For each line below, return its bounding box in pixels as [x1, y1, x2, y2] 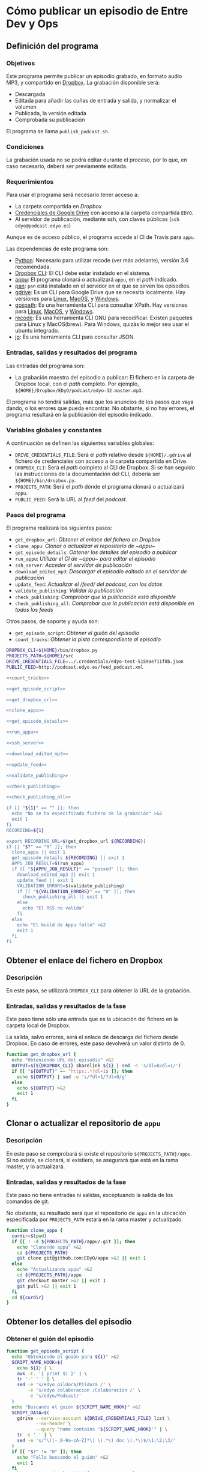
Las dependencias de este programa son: [6, 245, 109, 253]
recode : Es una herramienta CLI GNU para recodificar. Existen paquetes [14, 314, 193, 322]
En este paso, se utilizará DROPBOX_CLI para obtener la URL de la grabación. [6, 987, 191, 994]
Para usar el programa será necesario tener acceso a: [6, 191, 139, 199]
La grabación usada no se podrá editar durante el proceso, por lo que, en [6, 156, 187, 163]
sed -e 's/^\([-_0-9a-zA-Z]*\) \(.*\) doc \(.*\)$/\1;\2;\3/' [17, 1438, 176, 1444]
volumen [14, 103, 37, 110]
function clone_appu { [6, 1228, 63, 1234]
